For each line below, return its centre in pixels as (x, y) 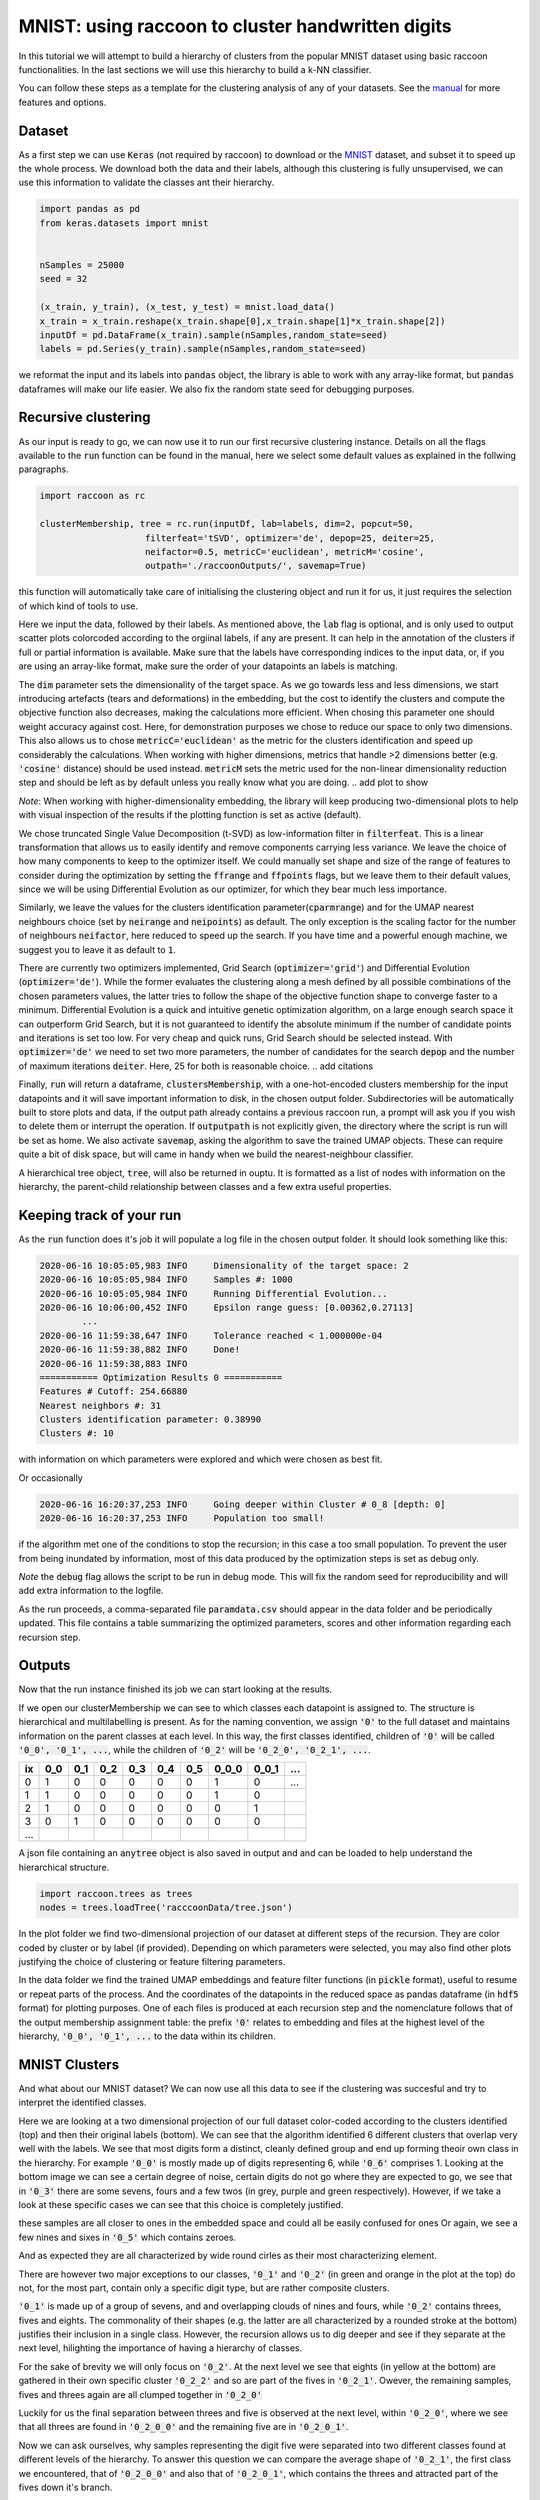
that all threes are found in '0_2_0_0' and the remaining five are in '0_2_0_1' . (183, 2427)
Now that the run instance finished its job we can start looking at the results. (175, 1689)
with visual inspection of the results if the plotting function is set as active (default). (190, 815)
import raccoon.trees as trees (116, 1893)
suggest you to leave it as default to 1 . (97, 949)
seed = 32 (63, 279)
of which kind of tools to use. (78, 606)
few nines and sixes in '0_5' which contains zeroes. (127, 2237)
